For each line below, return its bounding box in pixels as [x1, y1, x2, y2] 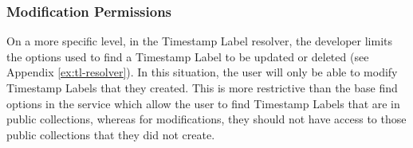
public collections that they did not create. [6, 126, 215, 142]
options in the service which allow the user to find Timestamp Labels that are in [6, 95, 400, 111]
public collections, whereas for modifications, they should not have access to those [6, 111, 407, 127]
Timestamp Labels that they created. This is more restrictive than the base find [6, 80, 398, 95]
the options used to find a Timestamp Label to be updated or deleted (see [6, 48, 369, 64]
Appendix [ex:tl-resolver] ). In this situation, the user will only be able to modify [6, 64, 398, 80]
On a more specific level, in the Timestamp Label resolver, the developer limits [6, 33, 392, 49]
